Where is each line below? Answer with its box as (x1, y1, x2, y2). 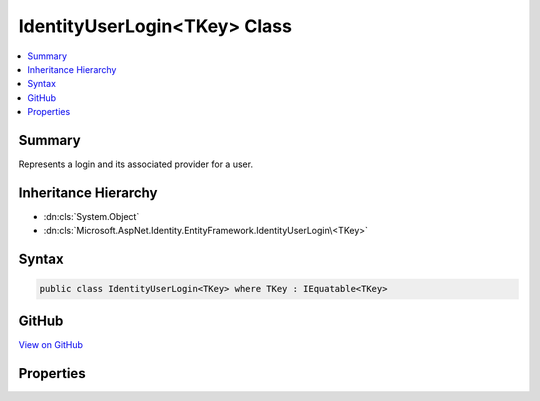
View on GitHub (18, 338, 84, 350)
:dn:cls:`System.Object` (43, 210, 140, 222)
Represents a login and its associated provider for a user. (18, 158, 254, 170)
